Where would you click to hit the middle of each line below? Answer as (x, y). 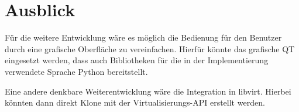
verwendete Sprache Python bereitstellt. (76, 71)
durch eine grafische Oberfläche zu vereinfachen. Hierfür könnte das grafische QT (150, 48)
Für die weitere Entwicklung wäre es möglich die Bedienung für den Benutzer (143, 37)
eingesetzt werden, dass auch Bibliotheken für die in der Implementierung (137, 60)
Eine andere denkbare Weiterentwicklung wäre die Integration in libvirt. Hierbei (148, 91)
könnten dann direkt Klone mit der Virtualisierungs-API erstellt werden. (135, 102)
